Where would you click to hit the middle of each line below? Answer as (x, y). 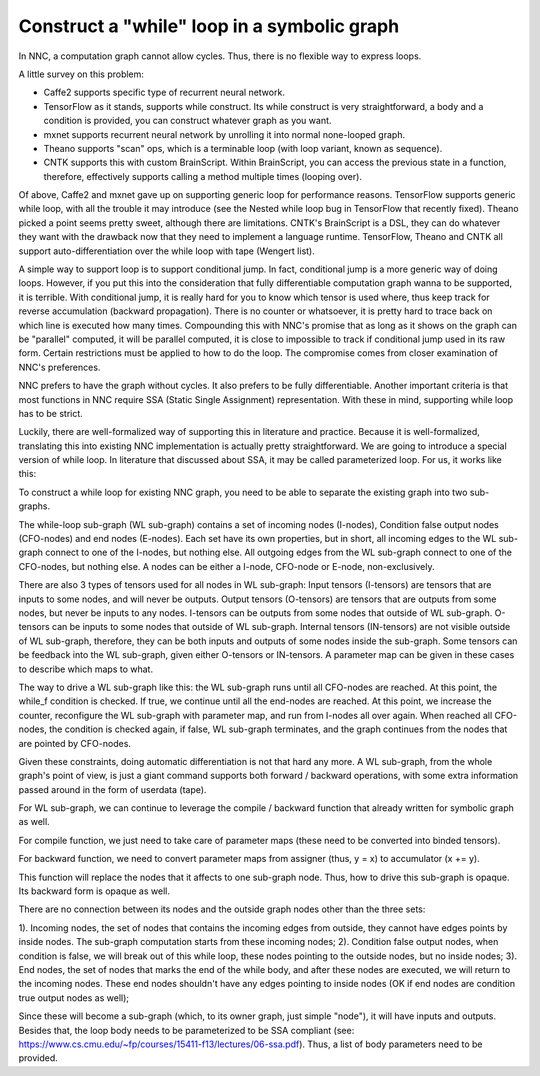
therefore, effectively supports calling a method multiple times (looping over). (202, 176)
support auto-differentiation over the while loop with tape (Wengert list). (166, 251)
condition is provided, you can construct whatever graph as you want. (187, 121)
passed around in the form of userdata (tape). (112, 789)
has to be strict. (51, 413)
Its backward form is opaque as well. (94, 891)
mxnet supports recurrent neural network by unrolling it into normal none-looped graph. (224, 134)
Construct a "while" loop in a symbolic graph (209, 26)
